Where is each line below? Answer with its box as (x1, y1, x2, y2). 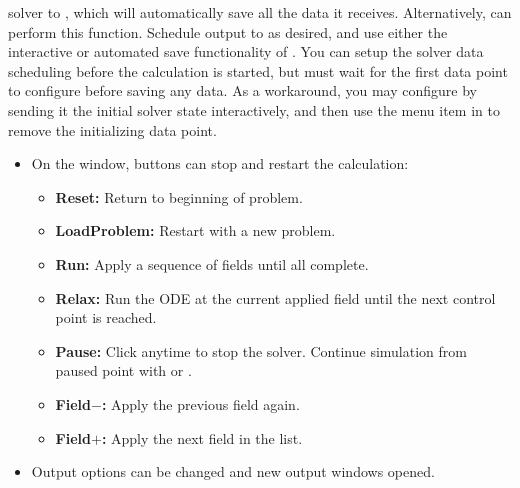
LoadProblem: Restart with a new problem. (55, 220, 336, 241)
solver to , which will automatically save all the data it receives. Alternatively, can (8, 2, 512, 22)
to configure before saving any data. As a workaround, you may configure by (8, 80, 477, 101)
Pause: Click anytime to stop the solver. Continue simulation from (55, 340, 467, 361)
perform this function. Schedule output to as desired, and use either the (8, 21, 448, 42)
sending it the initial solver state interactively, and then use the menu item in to (8, 99, 500, 120)
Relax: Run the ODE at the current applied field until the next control (55, 287, 496, 308)
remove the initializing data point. (8, 119, 217, 140)
